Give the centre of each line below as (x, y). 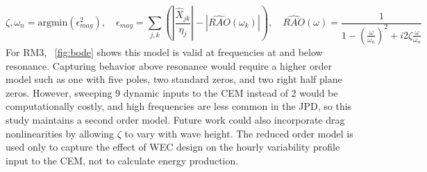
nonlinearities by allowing (60, 133)
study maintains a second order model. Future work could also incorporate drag (175, 119)
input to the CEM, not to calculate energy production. (122, 160)
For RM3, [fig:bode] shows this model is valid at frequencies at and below (164, 51)
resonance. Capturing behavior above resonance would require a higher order (169, 65)
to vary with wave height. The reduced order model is (239, 133)
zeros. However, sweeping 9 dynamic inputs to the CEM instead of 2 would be (172, 92)
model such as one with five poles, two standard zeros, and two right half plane (174, 79)
